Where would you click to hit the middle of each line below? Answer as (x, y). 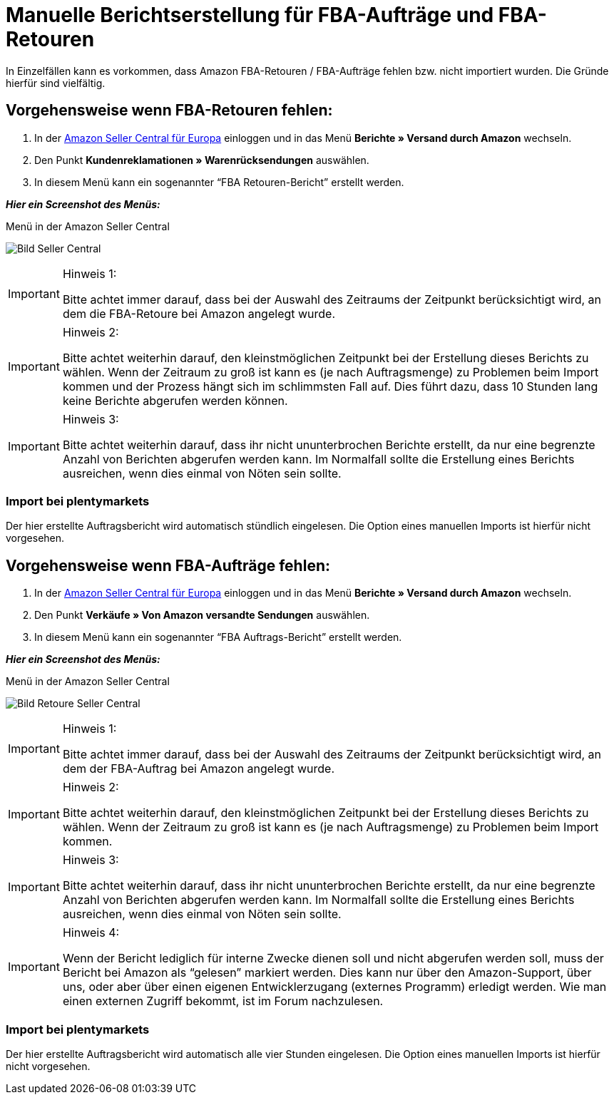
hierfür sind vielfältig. (56, 83)
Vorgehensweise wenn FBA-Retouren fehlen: (169, 110)
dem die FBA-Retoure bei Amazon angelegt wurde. (199, 313)
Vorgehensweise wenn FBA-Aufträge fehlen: (168, 565)
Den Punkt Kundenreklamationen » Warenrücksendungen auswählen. (202, 160)
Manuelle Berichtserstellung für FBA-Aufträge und (250, 15)
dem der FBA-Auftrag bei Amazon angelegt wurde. (198, 769)
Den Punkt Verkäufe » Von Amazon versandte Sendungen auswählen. (202, 615)
